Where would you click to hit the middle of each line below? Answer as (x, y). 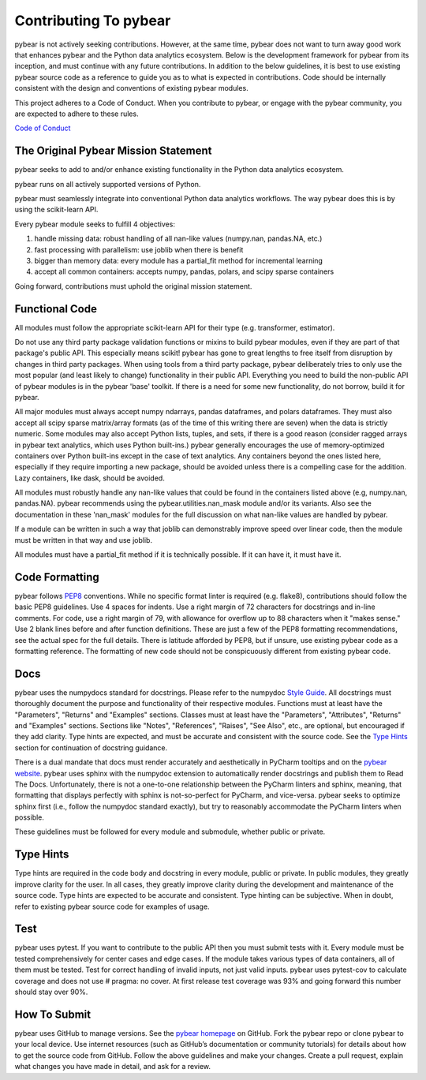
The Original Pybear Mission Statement (113, 151)
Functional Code (56, 309)
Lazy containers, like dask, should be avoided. (90, 478)
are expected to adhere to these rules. (77, 114)
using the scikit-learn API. (56, 210)
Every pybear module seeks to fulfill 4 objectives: (95, 224)
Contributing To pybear (93, 21)
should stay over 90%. (51, 992)
